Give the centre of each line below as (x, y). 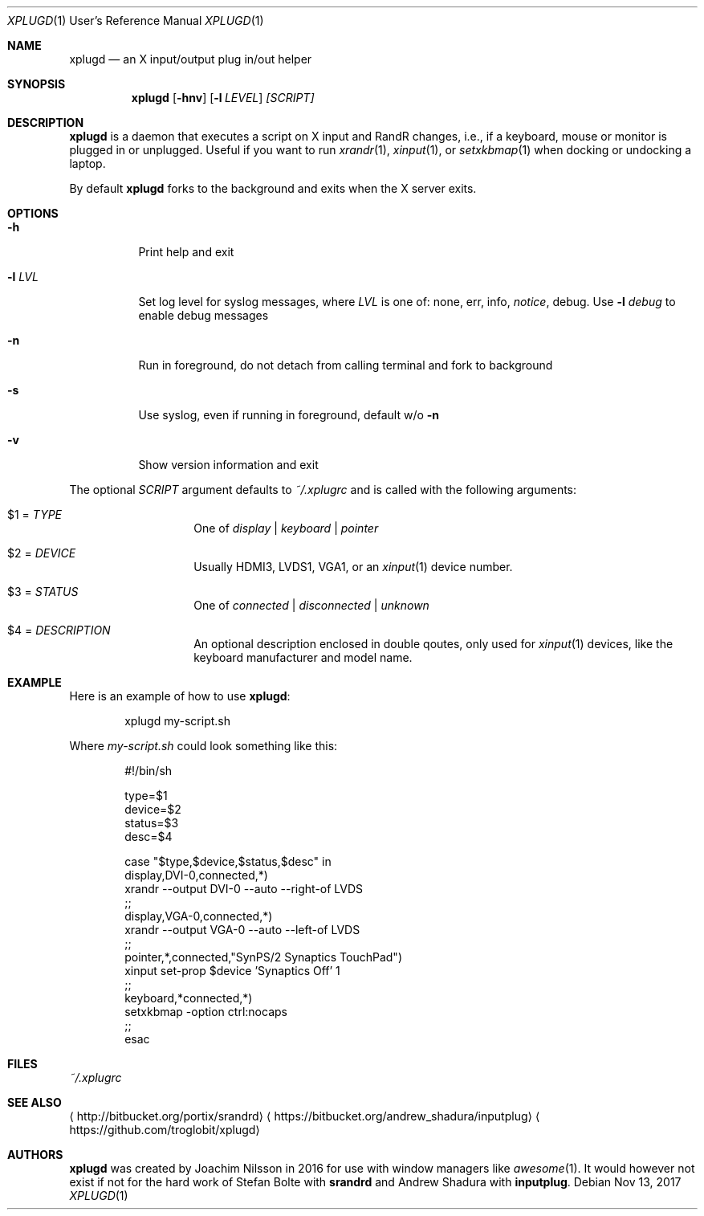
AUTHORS (35, 1155)
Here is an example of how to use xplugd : (180, 696)
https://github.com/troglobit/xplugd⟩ (165, 1130)
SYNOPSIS (37, 84)
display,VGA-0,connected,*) (199, 916)
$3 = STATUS (43, 592)
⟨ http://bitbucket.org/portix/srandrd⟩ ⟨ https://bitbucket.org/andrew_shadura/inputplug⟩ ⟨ (305, 1116)
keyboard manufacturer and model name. (303, 657)
